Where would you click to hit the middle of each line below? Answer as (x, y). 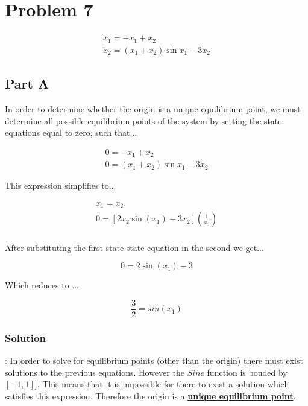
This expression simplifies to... (61, 186)
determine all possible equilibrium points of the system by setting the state (143, 120)
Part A (27, 84)
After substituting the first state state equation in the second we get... (134, 247)
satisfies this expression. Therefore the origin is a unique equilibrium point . (150, 395)
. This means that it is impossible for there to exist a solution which (163, 384)
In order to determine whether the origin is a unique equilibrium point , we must (153, 109)
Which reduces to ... (42, 285)
